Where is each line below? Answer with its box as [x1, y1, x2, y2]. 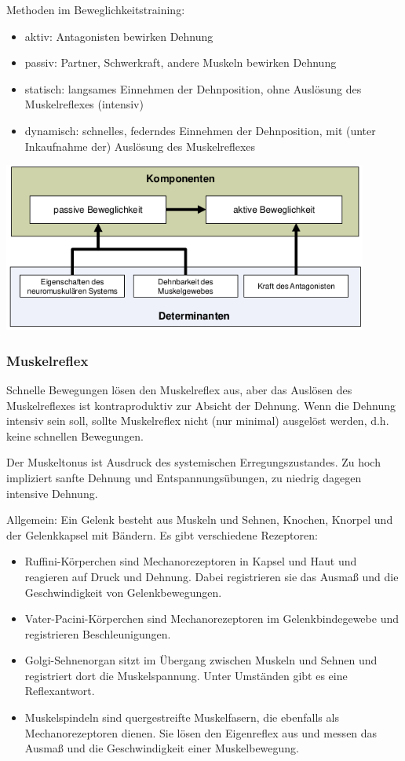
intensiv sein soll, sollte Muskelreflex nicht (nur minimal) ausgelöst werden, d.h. [6, 412, 389, 429]
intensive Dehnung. [6, 485, 98, 501]
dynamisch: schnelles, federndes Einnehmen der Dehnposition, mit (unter [24, 122, 376, 138]
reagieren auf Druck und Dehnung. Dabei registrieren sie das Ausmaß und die [24, 568, 399, 584]
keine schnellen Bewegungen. [6, 427, 144, 444]
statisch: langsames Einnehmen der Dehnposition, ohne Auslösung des [24, 80, 362, 97]
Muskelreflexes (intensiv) [24, 96, 144, 112]
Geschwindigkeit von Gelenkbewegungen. [24, 584, 222, 600]
